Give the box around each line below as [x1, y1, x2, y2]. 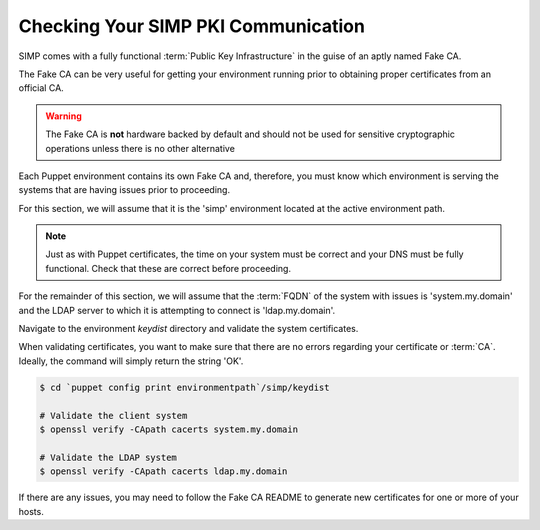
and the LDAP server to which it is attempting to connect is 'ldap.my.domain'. [18, 304, 335, 316]
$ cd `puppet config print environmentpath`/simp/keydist [39, 381, 330, 393]
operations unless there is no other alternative [45, 142, 235, 154]
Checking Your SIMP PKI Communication [18, 15, 365, 37]
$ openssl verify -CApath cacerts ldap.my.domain [39, 466, 288, 477]
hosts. [18, 505, 44, 517]
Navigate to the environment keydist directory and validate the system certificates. [18, 323, 359, 335]
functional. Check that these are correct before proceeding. [45, 262, 292, 274]
